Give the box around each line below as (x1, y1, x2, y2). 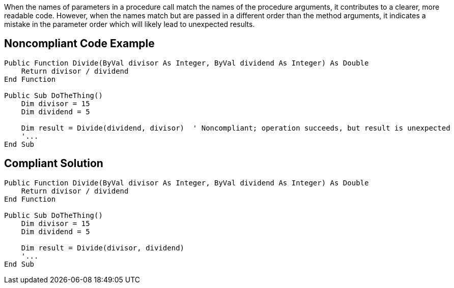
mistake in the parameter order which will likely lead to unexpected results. (4, 20, 255, 28)
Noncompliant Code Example (4, 37, 155, 50)
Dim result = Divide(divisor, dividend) (21, 243, 185, 252)
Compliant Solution (4, 157, 103, 170)
